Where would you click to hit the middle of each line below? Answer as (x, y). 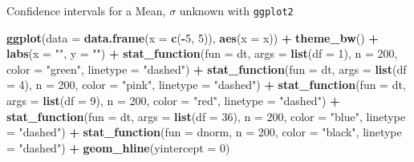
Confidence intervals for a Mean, (86, 10)
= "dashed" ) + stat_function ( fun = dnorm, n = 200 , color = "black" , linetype (204, 132)
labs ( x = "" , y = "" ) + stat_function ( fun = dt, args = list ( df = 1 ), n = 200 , (202, 53)
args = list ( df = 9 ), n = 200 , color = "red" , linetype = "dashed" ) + (173, 101)
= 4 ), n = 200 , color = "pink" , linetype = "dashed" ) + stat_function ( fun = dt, (206, 85)
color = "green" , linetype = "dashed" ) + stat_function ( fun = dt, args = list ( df (207, 69)
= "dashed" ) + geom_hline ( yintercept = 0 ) (118, 147)
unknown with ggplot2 (236, 10)
